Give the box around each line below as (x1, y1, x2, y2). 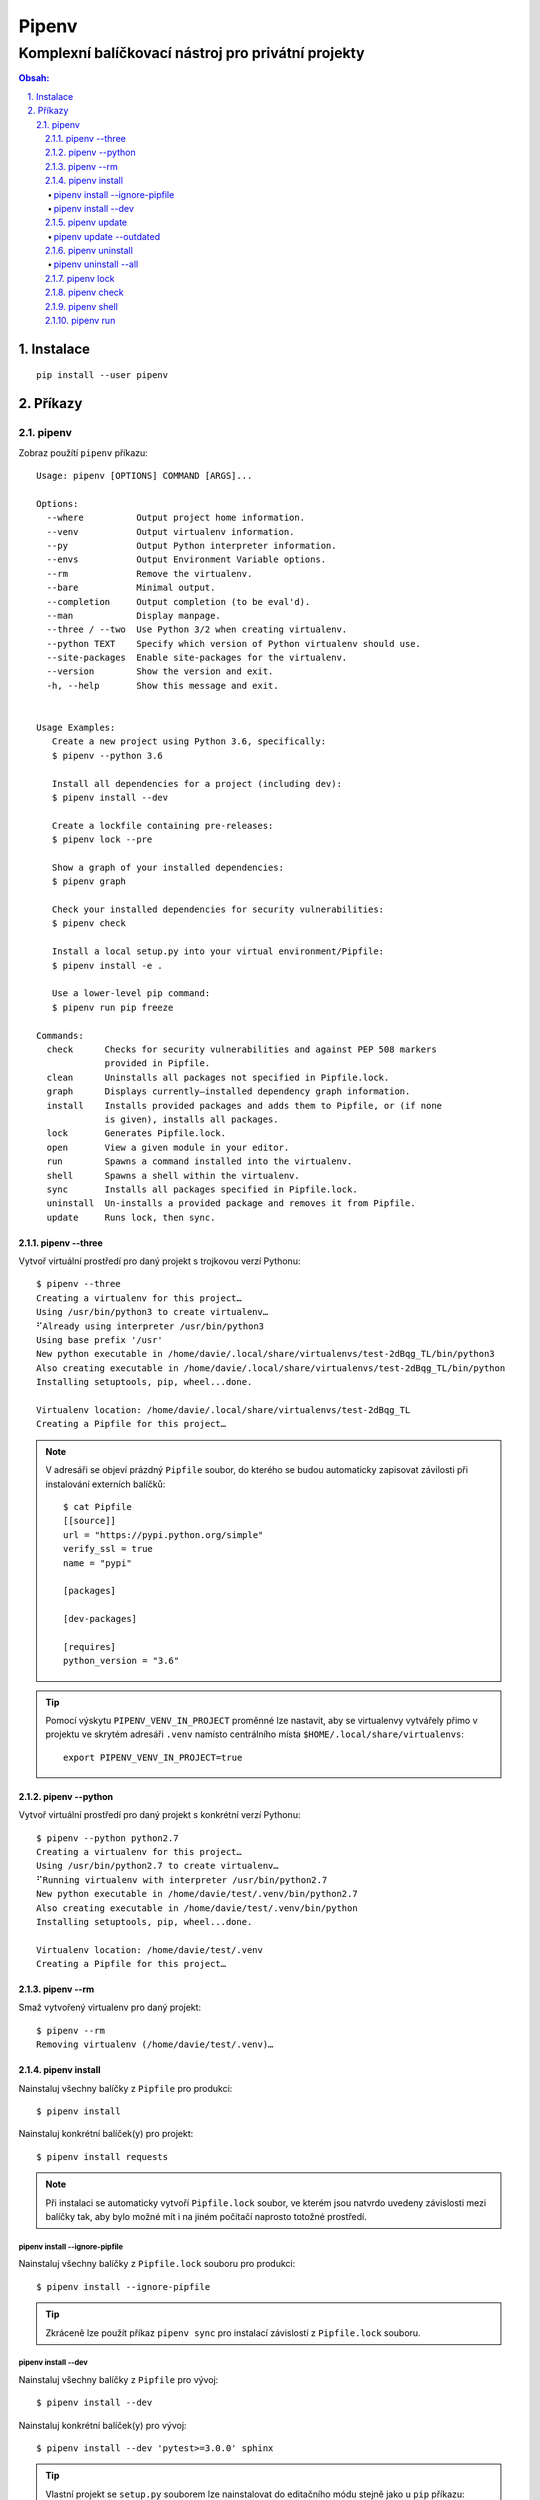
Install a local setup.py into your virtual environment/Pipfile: (51, 946, 385, 957)
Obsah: (18, 72, 50, 84)
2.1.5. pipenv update (45, 216, 128, 229)
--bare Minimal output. (46, 582, 216, 594)
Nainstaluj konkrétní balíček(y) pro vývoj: (18, 2419, 187, 2431)
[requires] (63, 1641, 117, 1652)
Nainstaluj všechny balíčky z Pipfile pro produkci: (18, 2082, 233, 2094)
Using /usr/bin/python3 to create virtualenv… (36, 1306, 269, 1318)
